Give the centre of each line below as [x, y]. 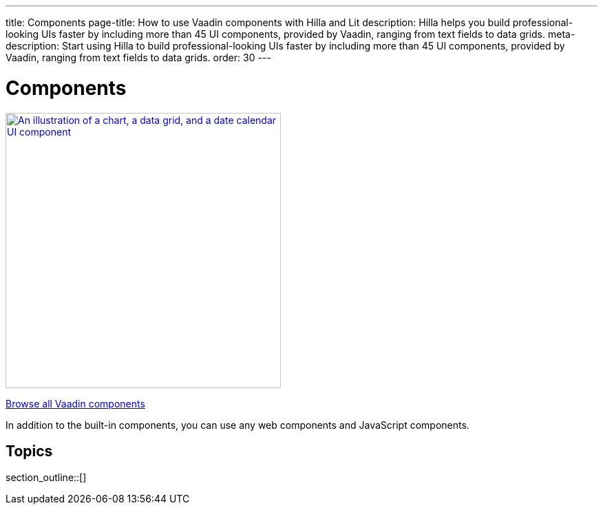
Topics [29, 451]
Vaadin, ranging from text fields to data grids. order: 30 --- [138, 57]
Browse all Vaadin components [75, 403]
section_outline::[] [46, 478]
